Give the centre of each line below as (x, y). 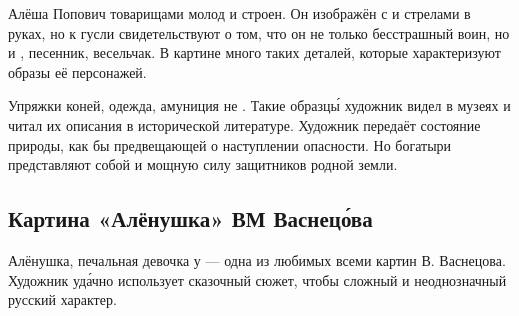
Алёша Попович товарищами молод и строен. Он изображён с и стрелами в (239, 13)
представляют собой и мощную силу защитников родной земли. (203, 164)
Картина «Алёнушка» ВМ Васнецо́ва (190, 218)
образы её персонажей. (77, 71)
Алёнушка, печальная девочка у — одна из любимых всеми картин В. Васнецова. (257, 259)
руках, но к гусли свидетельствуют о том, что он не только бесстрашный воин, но (259, 32)
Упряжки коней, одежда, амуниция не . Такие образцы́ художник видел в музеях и (259, 105)
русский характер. (62, 299)
